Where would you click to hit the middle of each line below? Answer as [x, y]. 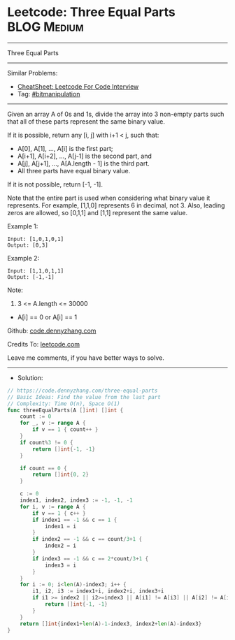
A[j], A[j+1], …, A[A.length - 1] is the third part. [84, 163]
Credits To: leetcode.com [44, 344]
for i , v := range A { [53, 507]
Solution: [30, 377]
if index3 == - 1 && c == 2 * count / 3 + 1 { [91, 559]
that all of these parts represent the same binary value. [86, 121]
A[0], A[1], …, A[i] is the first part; [65, 148]
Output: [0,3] [28, 245]
